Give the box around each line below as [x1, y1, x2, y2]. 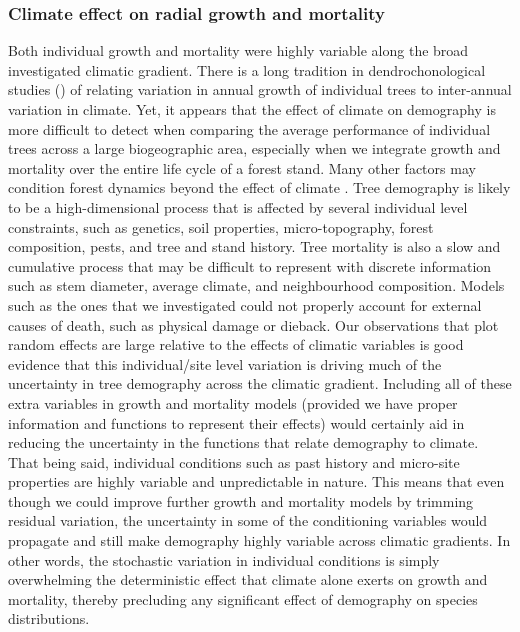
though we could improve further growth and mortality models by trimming [8, 490, 474, 511]
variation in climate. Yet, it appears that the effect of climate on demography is [8, 99, 496, 119]
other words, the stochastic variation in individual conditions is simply [8, 549, 440, 570]
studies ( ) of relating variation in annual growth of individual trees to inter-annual [8, 79, 512, 100]
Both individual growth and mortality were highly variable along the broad [8, 40, 469, 61]
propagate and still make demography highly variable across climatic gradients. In [8, 530, 511, 551]
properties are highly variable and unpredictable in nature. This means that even [8, 471, 505, 492]
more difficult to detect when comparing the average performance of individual [8, 118, 491, 139]
